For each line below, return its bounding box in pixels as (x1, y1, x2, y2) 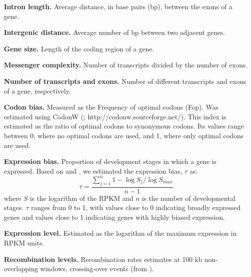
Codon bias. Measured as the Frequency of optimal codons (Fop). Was (4, 102, 218, 112)
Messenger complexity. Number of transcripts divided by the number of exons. (4, 60, 248, 70)
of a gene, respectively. (4, 85, 71, 96)
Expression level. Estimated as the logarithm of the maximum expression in (4, 228, 237, 238)
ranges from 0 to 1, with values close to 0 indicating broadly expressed (31, 202, 241, 212)
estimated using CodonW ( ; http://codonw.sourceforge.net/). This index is (4, 111, 226, 121)
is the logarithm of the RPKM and (30, 193, 134, 203)
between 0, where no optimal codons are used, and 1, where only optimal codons (4, 130, 244, 140)
